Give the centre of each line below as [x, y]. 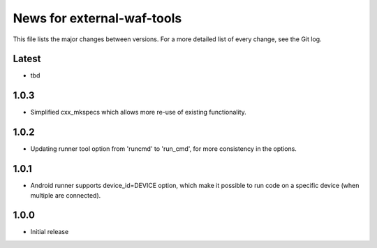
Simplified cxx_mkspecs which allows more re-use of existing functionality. [139, 112]
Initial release [50, 232]
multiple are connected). [66, 195]
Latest [27, 59]
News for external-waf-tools [97, 18]
